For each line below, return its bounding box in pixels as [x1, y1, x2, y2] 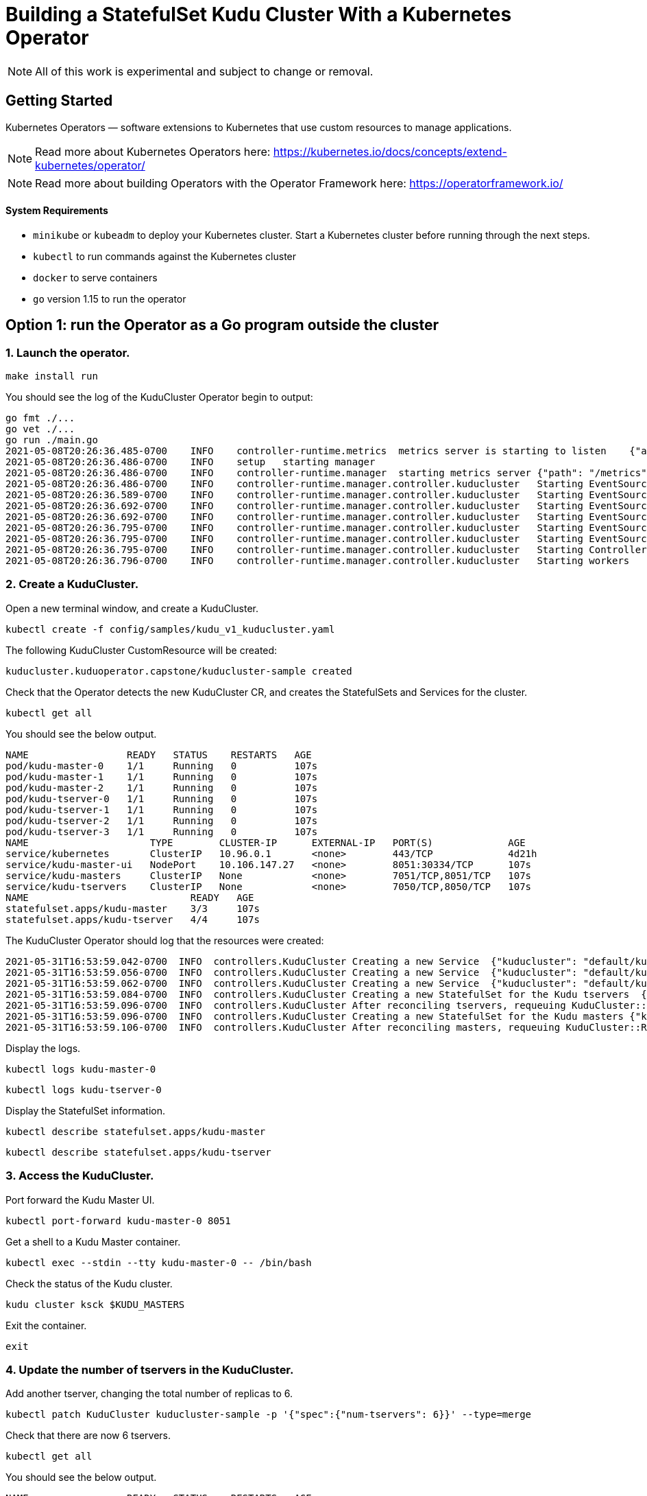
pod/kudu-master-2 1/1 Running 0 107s [5, 782, 318, 793]
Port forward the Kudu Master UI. [5, 1193, 155, 1206]
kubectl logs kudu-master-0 [5, 1063, 156, 1075]
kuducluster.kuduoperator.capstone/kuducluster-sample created [5, 665, 352, 677]
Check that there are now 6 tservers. [5, 1429, 171, 1442]
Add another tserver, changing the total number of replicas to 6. [5, 1388, 293, 1400]
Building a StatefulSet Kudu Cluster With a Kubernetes [5, 3, 512, 26]
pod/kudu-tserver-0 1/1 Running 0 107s [5, 793, 318, 804]
